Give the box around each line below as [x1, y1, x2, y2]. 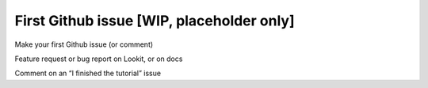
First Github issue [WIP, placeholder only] [14, 12, 295, 29]
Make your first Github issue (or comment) [14, 40, 154, 49]
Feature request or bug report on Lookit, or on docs [14, 54, 183, 63]
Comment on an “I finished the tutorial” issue [14, 68, 162, 78]
